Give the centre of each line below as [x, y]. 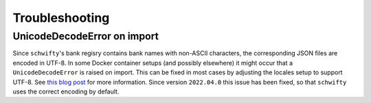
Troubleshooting [61, 18]
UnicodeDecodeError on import [86, 36]
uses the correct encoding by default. [66, 91]
